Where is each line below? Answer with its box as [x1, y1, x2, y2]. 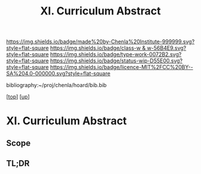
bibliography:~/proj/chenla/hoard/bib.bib [6, 82, 107, 89]
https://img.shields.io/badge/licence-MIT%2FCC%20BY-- [50, 64, 193, 71]
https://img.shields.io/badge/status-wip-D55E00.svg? [50, 57, 183, 64]
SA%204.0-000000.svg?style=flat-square [6, 70, 111, 77]
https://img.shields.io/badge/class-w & [50, 44, 146, 52]
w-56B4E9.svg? [147, 44, 187, 52]
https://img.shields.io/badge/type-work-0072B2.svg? [50, 51, 182, 58]
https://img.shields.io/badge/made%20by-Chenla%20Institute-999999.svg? [6, 38, 195, 46]
